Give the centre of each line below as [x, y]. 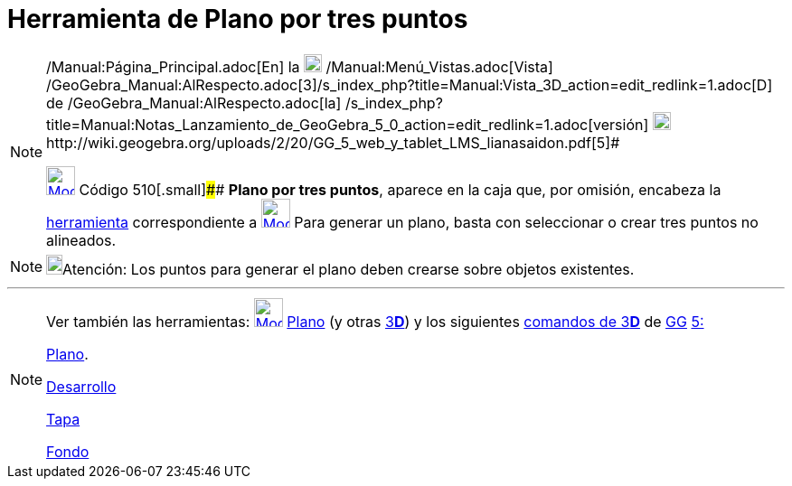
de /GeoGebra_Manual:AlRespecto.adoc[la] [194, 103]
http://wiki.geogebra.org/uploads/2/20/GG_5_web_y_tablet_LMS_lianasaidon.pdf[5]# [333, 142]
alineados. [81, 240]
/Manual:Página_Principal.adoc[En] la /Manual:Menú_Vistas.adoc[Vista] [300, 66]
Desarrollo [81, 386]
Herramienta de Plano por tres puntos [238, 19]
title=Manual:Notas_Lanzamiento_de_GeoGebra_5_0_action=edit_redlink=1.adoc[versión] [348, 124]
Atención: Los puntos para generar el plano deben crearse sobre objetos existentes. [349, 269]
